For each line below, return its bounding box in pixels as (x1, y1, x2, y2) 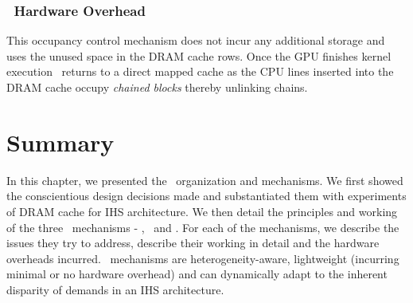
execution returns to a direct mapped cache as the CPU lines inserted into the (6, 63, 394, 80)
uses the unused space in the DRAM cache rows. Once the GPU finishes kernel (6, 47, 392, 64)
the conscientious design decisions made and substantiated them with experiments (6, 187, 407, 204)
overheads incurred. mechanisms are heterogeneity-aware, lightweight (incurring (6, 250, 399, 266)
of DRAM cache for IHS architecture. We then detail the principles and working (6, 203, 398, 219)
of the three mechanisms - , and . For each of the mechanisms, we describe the (6, 218, 399, 235)
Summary (6, 125, 115, 158)
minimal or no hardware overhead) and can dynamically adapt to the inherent (6, 266, 388, 282)
